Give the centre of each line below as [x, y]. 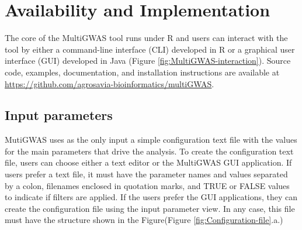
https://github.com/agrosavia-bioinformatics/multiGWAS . [110, 83]
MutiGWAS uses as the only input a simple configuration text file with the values [151, 140]
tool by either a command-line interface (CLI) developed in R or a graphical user [150, 49]
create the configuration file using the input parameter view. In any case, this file [150, 208]
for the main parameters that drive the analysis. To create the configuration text [149, 151]
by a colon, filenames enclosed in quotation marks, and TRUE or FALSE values [147, 185]
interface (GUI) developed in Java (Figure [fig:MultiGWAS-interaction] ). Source [148, 61]
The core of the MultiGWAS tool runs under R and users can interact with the [146, 38]
